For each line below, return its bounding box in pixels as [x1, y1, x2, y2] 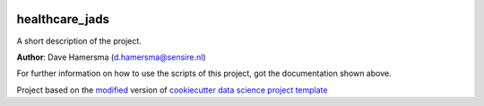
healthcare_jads [16, 12, 109, 27]
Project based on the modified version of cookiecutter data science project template [16, 85, 328, 95]
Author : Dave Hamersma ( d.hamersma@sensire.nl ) [16, 52, 206, 62]
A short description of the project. [16, 36, 143, 46]
